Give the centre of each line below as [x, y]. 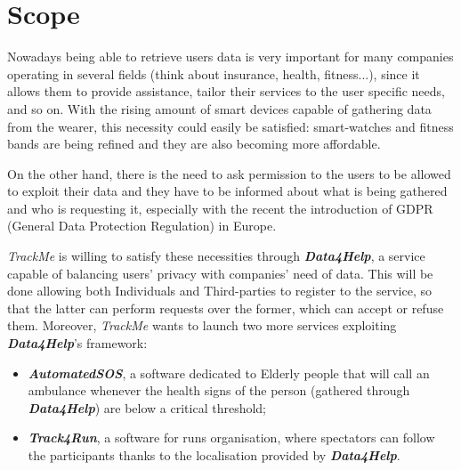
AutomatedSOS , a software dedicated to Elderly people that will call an [229, 373]
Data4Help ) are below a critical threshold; [147, 407]
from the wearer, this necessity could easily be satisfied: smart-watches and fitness [230, 126]
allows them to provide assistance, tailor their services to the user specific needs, [226, 91]
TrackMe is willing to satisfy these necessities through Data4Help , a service [216, 256]
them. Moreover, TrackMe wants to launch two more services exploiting [202, 325]
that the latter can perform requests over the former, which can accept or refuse [226, 308]
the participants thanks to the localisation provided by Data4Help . [214, 455]
